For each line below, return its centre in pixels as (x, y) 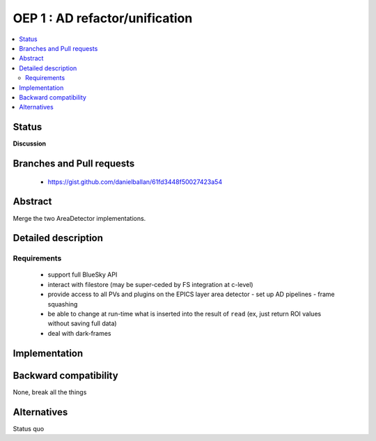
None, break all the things (50, 392)
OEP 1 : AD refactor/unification (103, 18)
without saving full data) (83, 323)
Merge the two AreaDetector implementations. (79, 218)
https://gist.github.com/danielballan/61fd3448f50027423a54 (135, 182)
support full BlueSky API (83, 274)
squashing (63, 304)
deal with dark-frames (79, 333)
